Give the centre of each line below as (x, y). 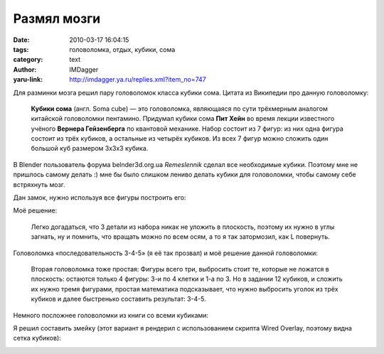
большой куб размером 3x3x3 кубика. (90, 149)
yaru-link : (28, 80)
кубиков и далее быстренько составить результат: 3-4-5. (118, 299)
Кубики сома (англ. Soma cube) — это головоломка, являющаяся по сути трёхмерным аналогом (180, 108)
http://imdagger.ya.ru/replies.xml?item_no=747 (138, 80)
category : (28, 60)
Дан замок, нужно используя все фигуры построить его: (100, 198)
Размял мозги (57, 18)
